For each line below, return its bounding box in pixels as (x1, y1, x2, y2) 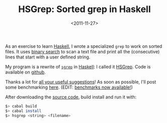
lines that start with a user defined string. (5, 54, 91, 60)
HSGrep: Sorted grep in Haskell (18, 4, 151, 15)
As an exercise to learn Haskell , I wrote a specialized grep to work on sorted (5, 43, 162, 49)
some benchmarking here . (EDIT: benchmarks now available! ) (5, 84, 133, 90)
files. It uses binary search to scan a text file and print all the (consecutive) (5, 48, 160, 54)
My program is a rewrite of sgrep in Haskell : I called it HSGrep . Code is (5, 64, 151, 70)
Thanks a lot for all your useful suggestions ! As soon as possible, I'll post (5, 79, 156, 85)
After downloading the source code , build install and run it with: (5, 94, 137, 100)
